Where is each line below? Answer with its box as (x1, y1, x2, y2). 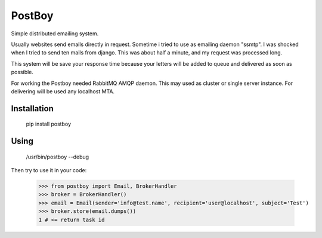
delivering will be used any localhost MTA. (11, 87, 115, 95)
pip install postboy (26, 120, 72, 128)
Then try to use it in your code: (11, 167, 87, 174)
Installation (11, 103, 54, 114)
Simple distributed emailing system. (11, 30, 99, 37)
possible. (11, 69, 34, 76)
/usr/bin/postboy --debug (26, 153, 89, 160)
